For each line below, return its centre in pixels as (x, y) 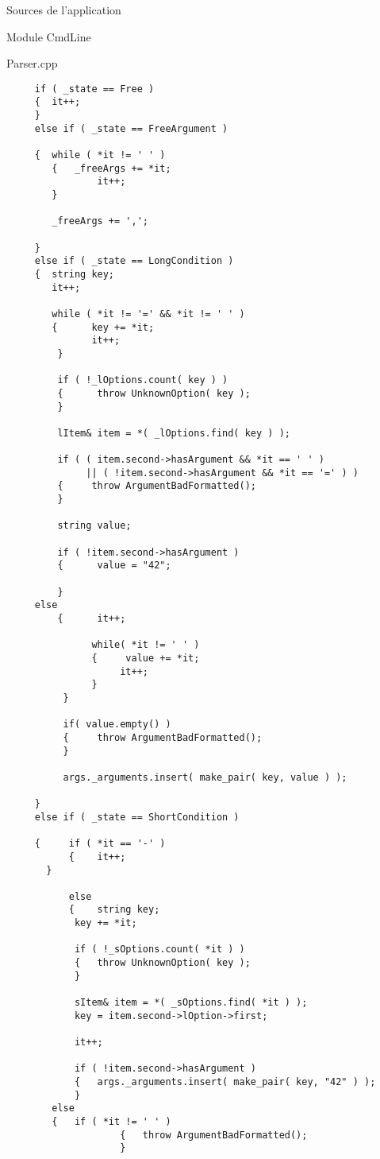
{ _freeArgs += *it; (111, 168)
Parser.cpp (32, 63)
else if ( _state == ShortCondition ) (137, 817)
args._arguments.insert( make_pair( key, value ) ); (205, 777)
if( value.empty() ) (117, 725)
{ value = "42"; (114, 566)
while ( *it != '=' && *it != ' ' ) (148, 314)
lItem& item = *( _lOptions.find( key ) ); (174, 433)
